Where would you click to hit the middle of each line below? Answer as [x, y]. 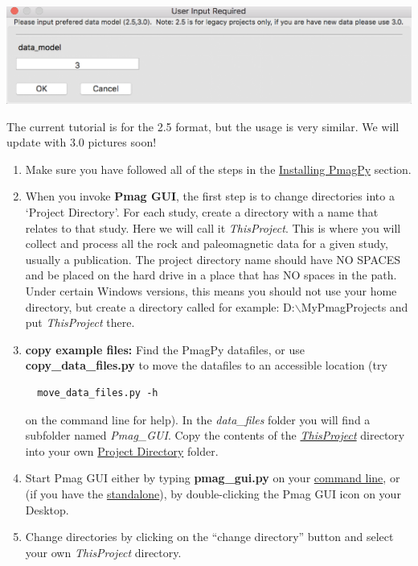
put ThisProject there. [80, 322]
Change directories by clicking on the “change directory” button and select [209, 537]
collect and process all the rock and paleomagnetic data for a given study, [207, 244]
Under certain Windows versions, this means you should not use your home [211, 291]
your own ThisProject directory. [103, 552]
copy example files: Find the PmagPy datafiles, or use [165, 349]
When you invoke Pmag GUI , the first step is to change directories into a [210, 196]
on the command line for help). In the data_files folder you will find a [198, 419]
